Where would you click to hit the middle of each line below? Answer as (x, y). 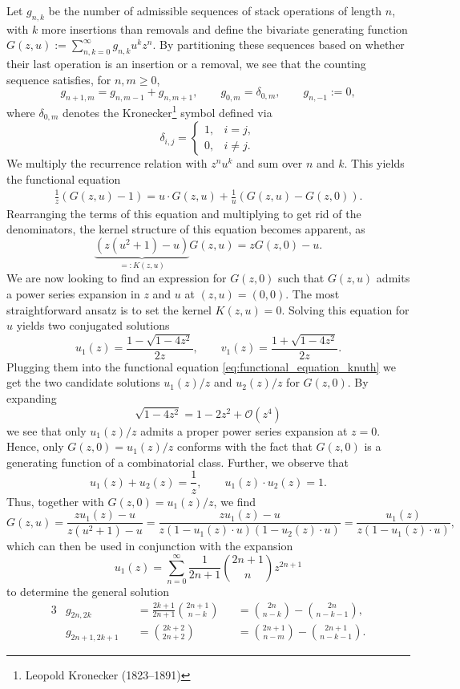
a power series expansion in (73, 294)
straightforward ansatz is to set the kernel (109, 309)
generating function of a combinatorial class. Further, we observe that (178, 462)
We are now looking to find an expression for (117, 278)
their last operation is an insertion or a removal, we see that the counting (186, 64)
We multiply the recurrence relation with (107, 163)
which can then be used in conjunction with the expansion (150, 546)
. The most (313, 294)
